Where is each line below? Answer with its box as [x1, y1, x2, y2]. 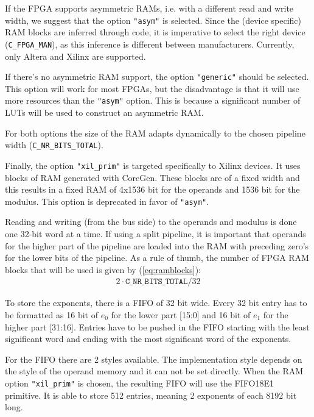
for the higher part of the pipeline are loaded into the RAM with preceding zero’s [5, 239, 309, 252]
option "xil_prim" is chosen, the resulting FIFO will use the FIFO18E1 [5, 376, 274, 389]
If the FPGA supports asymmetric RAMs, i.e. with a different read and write [5, 2, 294, 14]
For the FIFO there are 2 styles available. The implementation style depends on [5, 352, 302, 365]
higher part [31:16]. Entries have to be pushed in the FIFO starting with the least [5, 320, 310, 333]
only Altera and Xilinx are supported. [5, 49, 146, 62]
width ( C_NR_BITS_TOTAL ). [5, 138, 103, 151]
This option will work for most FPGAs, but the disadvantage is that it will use [5, 82, 299, 94]
